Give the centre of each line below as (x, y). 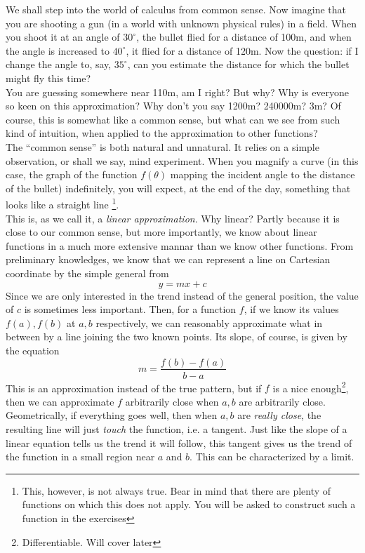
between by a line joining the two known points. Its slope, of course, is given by (177, 337)
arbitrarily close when (172, 401)
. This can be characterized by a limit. (272, 457)
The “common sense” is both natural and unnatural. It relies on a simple (162, 146)
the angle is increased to (58, 50)
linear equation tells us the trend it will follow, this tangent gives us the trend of (179, 442)
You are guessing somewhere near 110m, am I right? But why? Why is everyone (178, 92)
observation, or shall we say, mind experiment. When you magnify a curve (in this (182, 160)
